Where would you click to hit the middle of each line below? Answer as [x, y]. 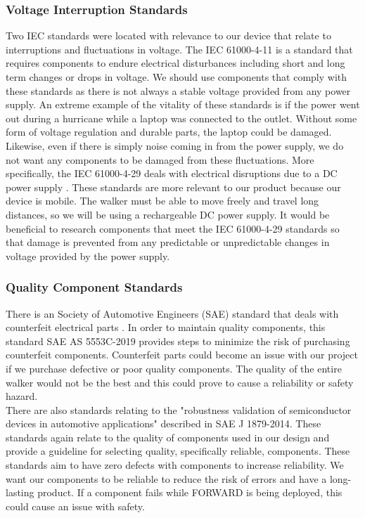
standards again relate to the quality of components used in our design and [168, 437]
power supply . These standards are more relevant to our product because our [173, 187]
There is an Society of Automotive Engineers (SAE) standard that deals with [172, 313]
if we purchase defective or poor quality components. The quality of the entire [174, 368]
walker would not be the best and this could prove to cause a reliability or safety [180, 382]
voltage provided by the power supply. [88, 255]
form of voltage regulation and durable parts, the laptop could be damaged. [169, 132]
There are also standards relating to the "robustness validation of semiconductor [179, 409]
